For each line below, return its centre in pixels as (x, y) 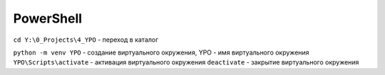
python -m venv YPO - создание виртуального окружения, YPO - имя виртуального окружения (161, 52)
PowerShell (47, 18)
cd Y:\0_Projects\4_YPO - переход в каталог (86, 40)
